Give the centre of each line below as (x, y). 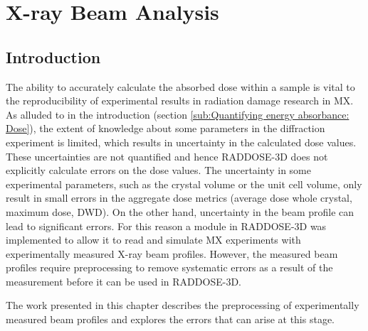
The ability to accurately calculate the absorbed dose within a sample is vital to (180, 86)
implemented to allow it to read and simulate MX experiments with (153, 240)
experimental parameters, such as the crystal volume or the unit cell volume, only (184, 184)
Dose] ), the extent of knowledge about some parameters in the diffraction (165, 128)
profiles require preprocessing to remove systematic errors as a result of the (169, 267)
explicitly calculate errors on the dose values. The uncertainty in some (158, 170)
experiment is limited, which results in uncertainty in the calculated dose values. (181, 142)
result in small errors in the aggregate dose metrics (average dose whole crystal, (179, 198)
